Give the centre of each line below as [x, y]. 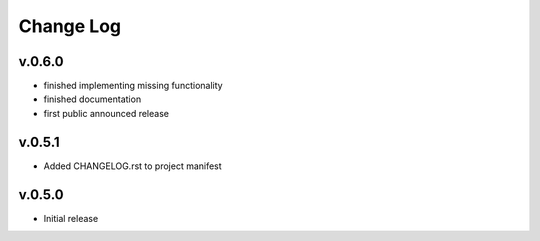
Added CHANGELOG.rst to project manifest [132, 166]
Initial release [71, 218]
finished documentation [92, 99]
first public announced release [106, 113]
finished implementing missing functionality [133, 86]
